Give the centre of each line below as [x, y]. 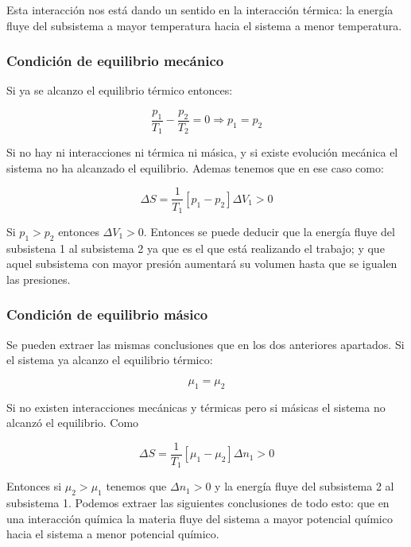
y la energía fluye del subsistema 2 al [304, 486]
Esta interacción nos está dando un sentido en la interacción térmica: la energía [200, 10]
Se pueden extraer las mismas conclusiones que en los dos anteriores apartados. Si [205, 344]
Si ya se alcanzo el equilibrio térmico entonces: [120, 90]
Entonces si [34, 486]
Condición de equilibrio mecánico [115, 61]
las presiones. [39, 279]
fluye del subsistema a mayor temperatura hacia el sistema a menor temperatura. [204, 25]
